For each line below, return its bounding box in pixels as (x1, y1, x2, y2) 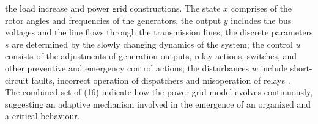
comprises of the (231, 2, 292, 14)
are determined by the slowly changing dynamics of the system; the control (12, 37, 293, 50)
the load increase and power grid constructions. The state (5, 2, 221, 14)
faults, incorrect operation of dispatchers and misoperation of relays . (31, 73, 290, 86)
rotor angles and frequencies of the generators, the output (5, 13, 221, 26)
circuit (5, 73, 29, 86)
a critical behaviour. (5, 109, 80, 122)
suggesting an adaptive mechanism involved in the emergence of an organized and (5, 97, 311, 110)
